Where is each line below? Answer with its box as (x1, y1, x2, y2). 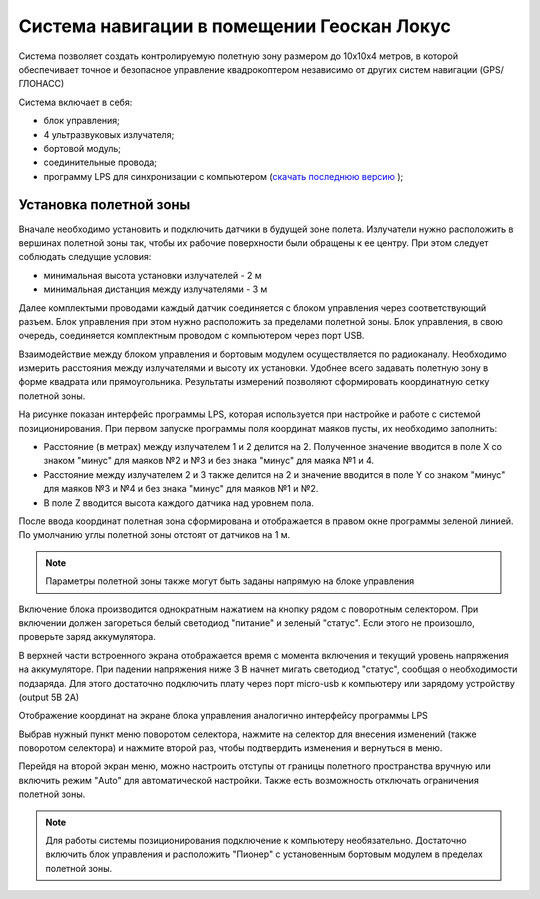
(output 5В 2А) (18, 691, 80, 703)
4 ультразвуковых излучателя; (43, 128, 175, 140)
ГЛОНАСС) (18, 78, 65, 90)
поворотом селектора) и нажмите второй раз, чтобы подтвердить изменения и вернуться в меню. (18, 742, 443, 754)
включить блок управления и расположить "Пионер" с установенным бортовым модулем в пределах (45, 848, 484, 860)
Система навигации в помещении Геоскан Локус (18, 15, 452, 37)
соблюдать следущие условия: (18, 251, 152, 263)
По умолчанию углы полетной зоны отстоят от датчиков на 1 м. (18, 529, 291, 541)
